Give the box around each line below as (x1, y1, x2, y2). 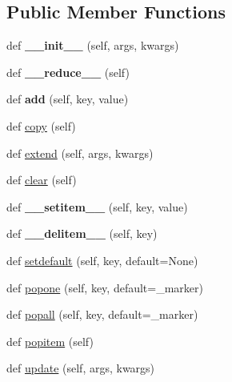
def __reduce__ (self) (6, 63, 130, 80)
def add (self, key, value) (6, 90, 129, 107)
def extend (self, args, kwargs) (6, 144, 154, 161)
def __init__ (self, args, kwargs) (6, 37, 179, 54)
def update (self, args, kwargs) (6, 360, 155, 376)
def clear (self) (6, 171, 77, 188)
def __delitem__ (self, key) (6, 225, 158, 242)
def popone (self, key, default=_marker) (6, 279, 203, 296)
